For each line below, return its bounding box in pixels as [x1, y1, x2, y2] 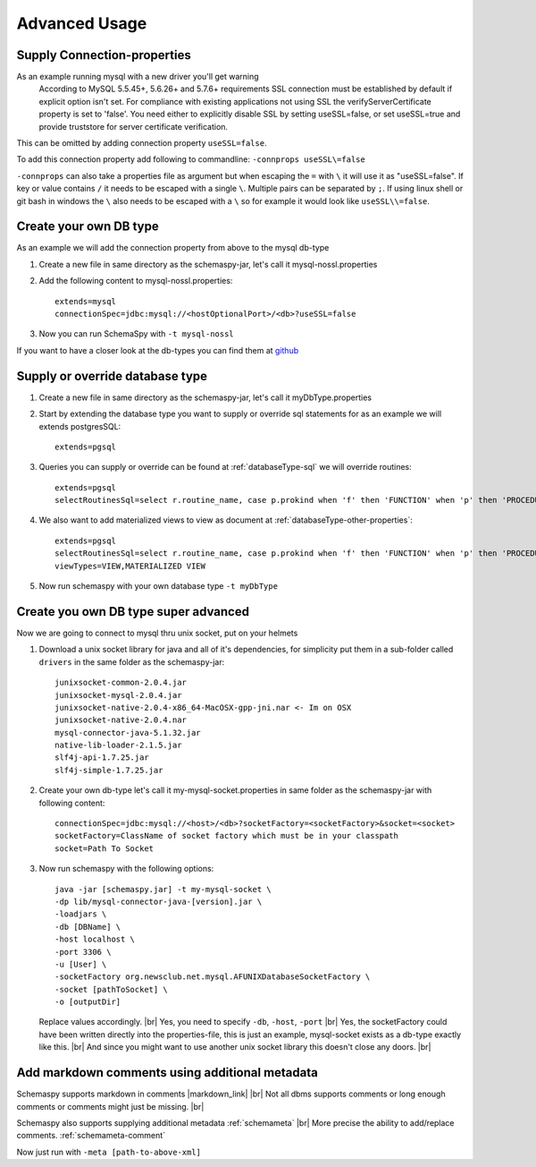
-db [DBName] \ [54, 922, 121, 932]
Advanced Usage [16, 13, 147, 33]
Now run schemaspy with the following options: [38, 864, 214, 874]
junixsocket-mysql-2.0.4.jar [54, 690, 182, 700]
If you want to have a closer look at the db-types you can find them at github [16, 345, 299, 355]
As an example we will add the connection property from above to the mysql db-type [16, 243, 330, 253]
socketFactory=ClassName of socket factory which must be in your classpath [54, 831, 399, 841]
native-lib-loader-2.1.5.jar [54, 740, 182, 751]
